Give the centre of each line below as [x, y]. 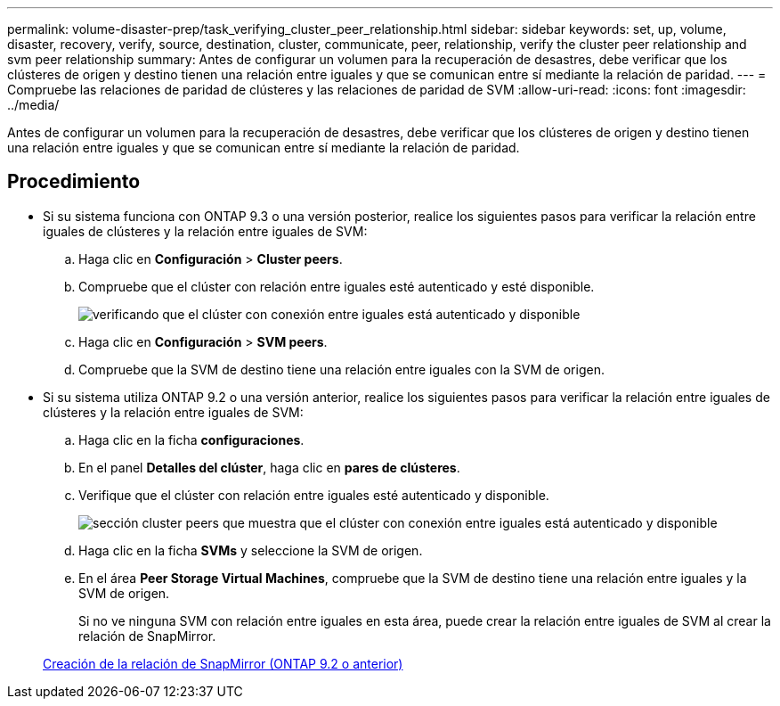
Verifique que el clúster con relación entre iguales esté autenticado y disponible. [314, 495]
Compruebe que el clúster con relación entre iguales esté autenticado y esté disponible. [337, 286]
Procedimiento [74, 182]
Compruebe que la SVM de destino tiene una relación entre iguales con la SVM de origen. [341, 369]
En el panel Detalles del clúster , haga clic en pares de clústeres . [269, 467]
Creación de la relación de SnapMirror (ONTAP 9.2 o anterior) [223, 663]
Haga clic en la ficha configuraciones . [191, 439]
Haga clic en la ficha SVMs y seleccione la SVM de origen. [251, 550]
